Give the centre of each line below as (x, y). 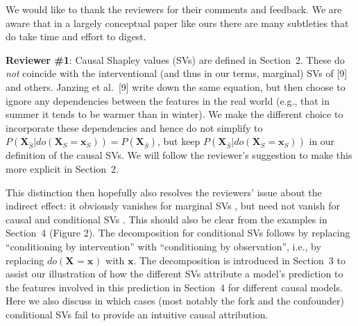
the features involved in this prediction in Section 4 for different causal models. (174, 287)
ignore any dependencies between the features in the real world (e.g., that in (168, 100)
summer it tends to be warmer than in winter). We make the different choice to (174, 114)
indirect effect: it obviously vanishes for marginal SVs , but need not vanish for (173, 206)
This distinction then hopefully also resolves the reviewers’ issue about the (164, 192)
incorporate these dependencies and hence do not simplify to (134, 127)
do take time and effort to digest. (76, 36)
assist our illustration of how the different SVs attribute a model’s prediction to (174, 274)
